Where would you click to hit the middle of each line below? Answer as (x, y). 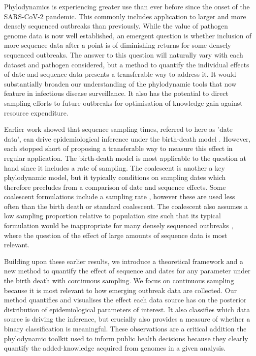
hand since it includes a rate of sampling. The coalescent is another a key (114, 167)
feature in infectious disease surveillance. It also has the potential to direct (116, 93)
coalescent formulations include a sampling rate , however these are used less (120, 196)
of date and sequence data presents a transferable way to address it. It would (120, 74)
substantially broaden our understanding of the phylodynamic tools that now (120, 83)
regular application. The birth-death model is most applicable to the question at (125, 158)
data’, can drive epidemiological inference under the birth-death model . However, (127, 138)
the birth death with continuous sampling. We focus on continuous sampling (119, 281)
